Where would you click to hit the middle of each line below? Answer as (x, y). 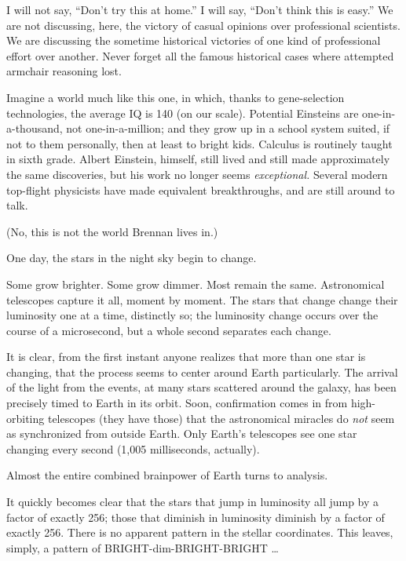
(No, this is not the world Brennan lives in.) (112, 231)
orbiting (26, 418)
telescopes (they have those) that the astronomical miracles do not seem (221, 418)
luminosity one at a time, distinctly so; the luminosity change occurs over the (192, 315)
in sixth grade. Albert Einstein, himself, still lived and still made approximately (198, 159)
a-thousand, (35, 128)
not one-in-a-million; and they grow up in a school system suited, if (228, 128)
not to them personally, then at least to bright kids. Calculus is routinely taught (199, 143)
